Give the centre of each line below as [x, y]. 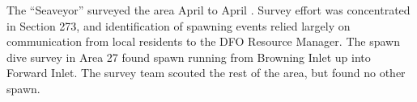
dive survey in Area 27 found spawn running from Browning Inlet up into [189, 57]
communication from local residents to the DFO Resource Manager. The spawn [203, 41]
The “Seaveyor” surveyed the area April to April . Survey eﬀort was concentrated [208, 10]
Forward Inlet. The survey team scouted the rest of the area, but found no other [206, 73]
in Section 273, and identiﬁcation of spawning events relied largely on [179, 25]
